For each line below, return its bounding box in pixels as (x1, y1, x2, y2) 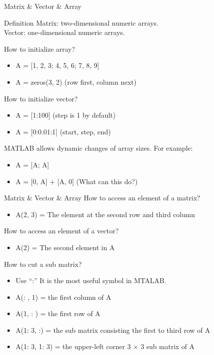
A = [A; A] (15, 159, 49, 169)
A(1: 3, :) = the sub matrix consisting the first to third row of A (15, 324, 210, 335)
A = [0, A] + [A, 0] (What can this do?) (15, 176, 138, 186)
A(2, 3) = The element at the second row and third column (15, 209, 195, 219)
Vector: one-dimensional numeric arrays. (4, 27, 125, 37)
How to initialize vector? (4, 93, 78, 103)
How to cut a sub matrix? (4, 258, 82, 269)
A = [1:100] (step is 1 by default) (15, 110, 116, 120)
